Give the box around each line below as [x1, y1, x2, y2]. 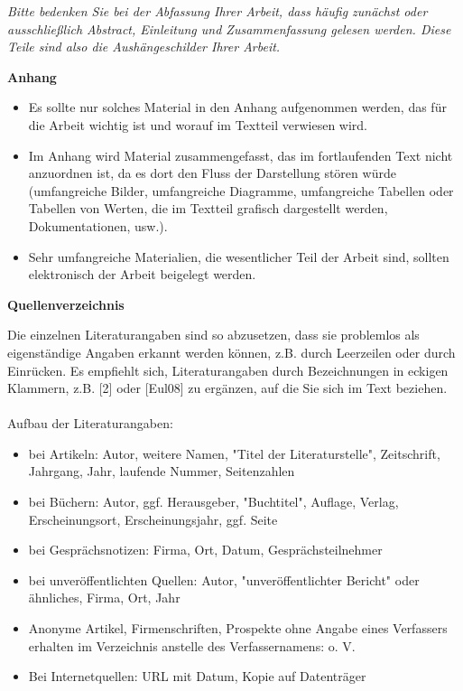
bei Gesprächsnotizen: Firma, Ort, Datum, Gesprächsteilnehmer [28, 540, 383, 559]
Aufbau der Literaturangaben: [7, 414, 173, 433]
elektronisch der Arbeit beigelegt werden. [28, 265, 256, 284]
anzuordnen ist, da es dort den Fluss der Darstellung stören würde [28, 163, 396, 182]
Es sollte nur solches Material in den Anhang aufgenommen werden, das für [28, 98, 447, 117]
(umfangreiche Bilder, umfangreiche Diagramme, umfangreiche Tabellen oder [28, 181, 454, 200]
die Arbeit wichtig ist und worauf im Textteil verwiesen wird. [28, 115, 367, 134]
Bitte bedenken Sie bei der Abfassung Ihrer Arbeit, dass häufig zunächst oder [7, 2, 428, 20]
